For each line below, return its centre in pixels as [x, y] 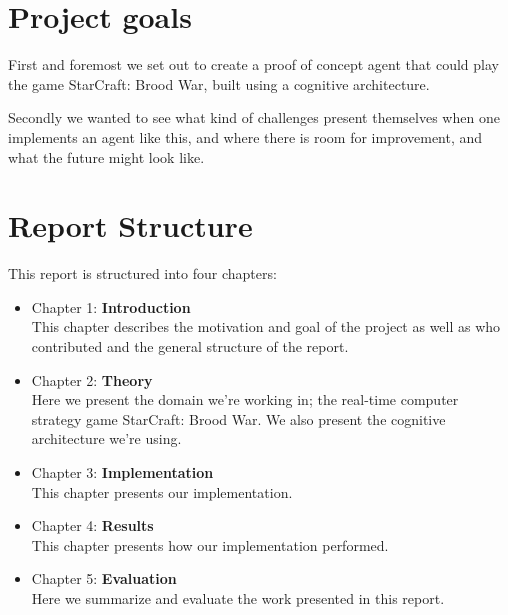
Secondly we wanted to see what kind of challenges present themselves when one [254, 117]
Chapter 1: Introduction [111, 306]
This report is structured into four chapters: [142, 273]
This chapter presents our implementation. [162, 491]
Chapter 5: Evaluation [104, 578]
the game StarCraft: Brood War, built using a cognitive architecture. [219, 83]
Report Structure [130, 225]
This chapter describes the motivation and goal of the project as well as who [266, 326]
